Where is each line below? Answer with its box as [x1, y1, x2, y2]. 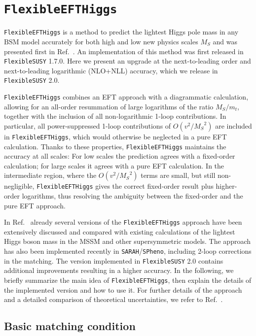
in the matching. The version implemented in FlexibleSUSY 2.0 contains [4, 255, 223, 266]
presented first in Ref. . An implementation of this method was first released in [4, 46, 244, 56]
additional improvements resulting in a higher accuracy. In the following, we [4, 265, 234, 275]
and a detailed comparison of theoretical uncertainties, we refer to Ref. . [4, 294, 223, 304]
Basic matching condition [4, 318, 136, 334]
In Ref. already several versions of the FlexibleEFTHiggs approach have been [4, 217, 242, 227]
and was [213, 36, 237, 46]
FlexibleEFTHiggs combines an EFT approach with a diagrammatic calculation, [4, 92, 249, 101]
